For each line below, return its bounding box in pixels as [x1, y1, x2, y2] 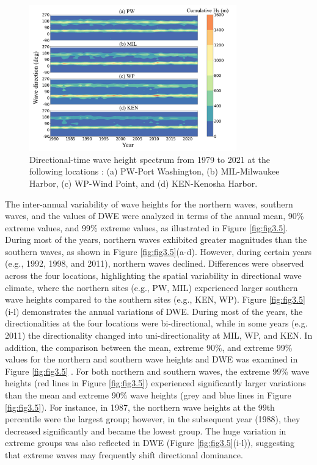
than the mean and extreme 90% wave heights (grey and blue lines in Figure [5, 389, 291, 402]
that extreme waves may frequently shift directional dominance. [5, 448, 243, 461]
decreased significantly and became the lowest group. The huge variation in [5, 424, 286, 437]
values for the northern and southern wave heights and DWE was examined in [5, 353, 298, 366]
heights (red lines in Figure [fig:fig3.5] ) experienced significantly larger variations [5, 377, 306, 389]
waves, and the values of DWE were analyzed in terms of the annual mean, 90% [5, 209, 304, 222]
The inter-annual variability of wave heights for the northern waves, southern [5, 197, 293, 210]
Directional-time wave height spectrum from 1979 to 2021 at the [29, 153, 270, 165]
